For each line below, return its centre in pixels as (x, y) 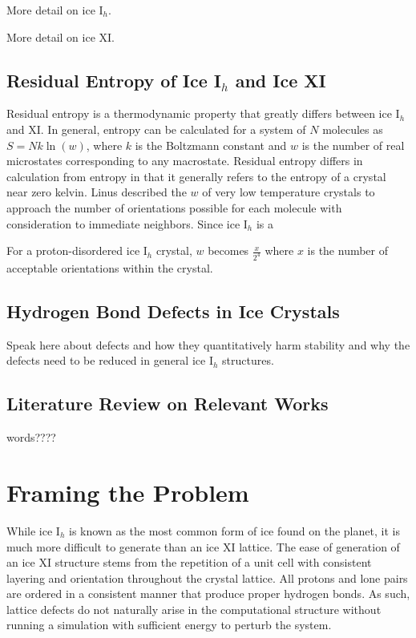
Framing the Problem (128, 492)
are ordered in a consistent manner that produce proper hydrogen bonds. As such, (208, 594)
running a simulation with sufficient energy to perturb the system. (169, 625)
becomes (228, 250)
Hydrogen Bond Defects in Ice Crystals (173, 311)
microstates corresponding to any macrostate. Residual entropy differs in (185, 161)
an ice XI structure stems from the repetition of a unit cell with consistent (189, 562)
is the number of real (353, 145)
